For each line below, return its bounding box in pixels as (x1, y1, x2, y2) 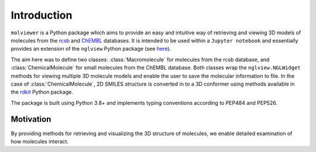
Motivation (11, 114, 51, 125)
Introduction (11, 9, 73, 22)
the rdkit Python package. (11, 89, 73, 96)
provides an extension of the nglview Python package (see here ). (11, 45, 171, 52)
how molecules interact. (11, 137, 69, 145)
